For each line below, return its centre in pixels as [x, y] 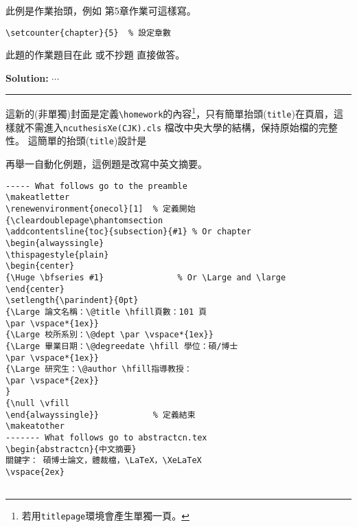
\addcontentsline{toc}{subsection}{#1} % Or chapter [128, 232]
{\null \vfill [38, 404]
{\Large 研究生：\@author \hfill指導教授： [99, 369]
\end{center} [35, 289]
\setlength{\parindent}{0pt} [72, 301]
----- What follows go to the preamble [96, 186]
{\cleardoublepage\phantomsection [84, 220]
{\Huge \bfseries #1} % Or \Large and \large [146, 277]
